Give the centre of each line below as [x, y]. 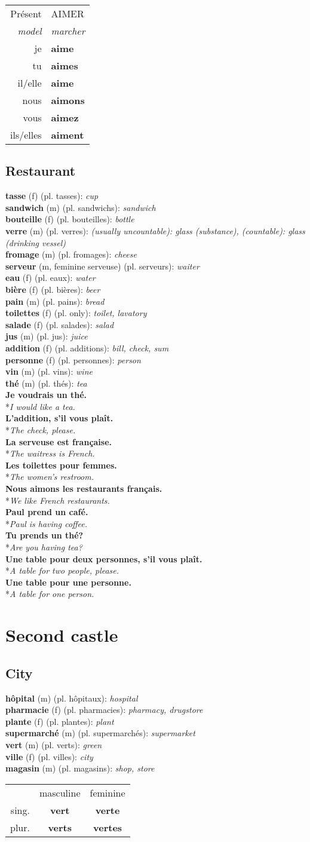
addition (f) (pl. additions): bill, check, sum [87, 347]
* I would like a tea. [40, 406]
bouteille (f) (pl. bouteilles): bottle [70, 219]
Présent [26, 13]
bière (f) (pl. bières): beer [53, 289]
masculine [60, 792]
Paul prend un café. [47, 512]
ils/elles [26, 135]
